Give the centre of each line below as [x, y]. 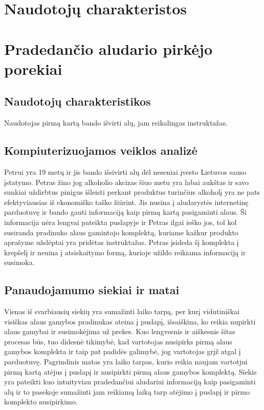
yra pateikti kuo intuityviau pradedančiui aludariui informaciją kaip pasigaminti [130, 382]
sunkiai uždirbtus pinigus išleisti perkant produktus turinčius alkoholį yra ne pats [132, 192]
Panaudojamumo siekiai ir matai [92, 290]
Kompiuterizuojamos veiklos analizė [101, 150]
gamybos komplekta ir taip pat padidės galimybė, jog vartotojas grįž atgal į [123, 351]
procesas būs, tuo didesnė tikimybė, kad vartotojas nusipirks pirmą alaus [118, 341]
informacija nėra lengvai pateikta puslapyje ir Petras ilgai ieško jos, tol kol [120, 222]
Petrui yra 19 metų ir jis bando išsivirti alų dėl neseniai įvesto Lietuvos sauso [125, 171]
